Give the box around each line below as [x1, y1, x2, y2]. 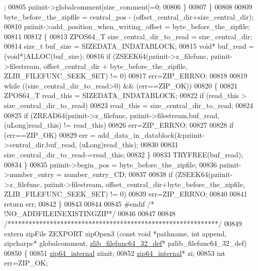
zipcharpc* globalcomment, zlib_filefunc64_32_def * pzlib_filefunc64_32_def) [4, 238, 247, 248]
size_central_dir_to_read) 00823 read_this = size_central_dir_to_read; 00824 [4, 100, 253, 110]
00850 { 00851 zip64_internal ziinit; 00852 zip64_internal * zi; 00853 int [4, 247, 225, 258]
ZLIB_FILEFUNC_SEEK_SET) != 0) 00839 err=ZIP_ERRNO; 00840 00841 [4, 189, 247, 199]
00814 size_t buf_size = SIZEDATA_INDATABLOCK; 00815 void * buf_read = [4, 41, 254, 51]
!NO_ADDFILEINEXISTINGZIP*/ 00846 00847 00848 [4, 208, 176, 219]
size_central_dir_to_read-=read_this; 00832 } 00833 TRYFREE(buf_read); [4, 149, 243, 159]
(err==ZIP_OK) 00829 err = [4, 129, 96, 140]
